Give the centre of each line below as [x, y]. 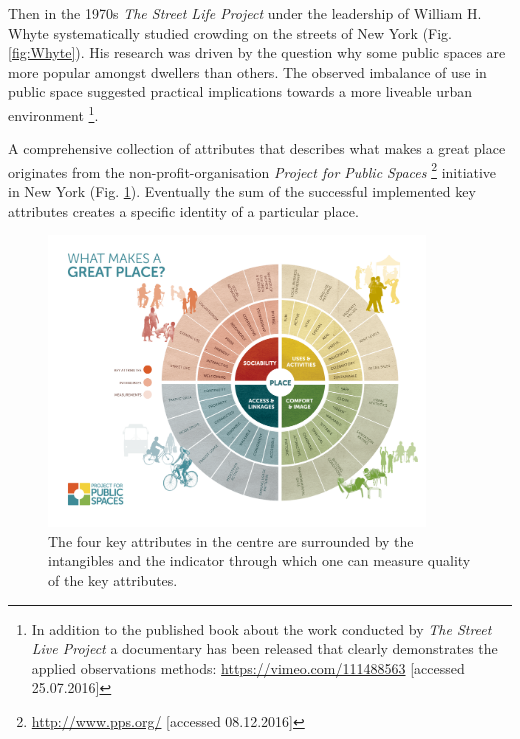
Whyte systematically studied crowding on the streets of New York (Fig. [230, 32]
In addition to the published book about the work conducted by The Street [261, 628]
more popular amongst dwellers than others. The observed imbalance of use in [247, 71]
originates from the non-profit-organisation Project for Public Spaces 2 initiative [252, 170]
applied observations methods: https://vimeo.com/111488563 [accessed [248, 667]
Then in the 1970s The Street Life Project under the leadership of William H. [245, 13]
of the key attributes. [113, 579]
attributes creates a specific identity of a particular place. [183, 210]
